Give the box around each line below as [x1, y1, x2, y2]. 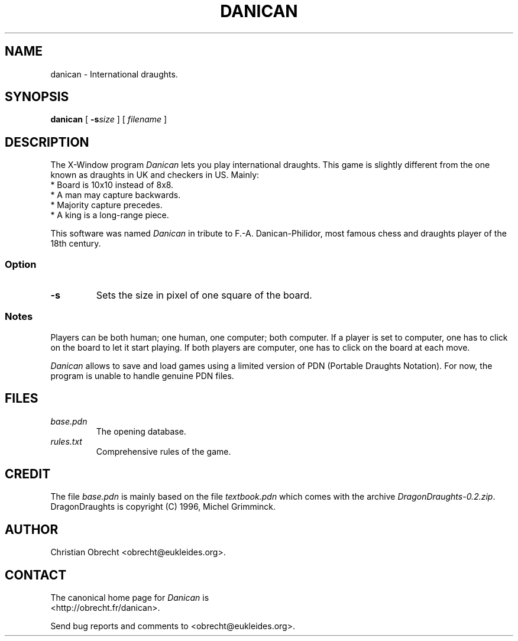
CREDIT [5, 467, 51, 482]
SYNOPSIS [5, 89, 69, 105]
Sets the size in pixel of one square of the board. [96, 289, 312, 302]
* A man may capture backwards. [50, 190, 181, 200]
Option [5, 258, 37, 270]
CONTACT [5, 567, 67, 582]
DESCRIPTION [5, 134, 89, 150]
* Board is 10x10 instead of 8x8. [50, 180, 174, 190]
